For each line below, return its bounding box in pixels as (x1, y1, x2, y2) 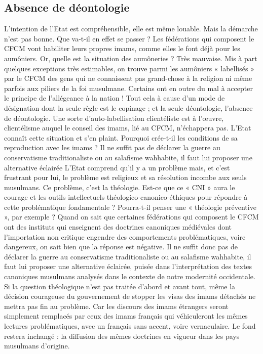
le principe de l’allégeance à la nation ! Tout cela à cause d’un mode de (4, 93, 225, 103)
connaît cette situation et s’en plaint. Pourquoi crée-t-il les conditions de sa (4, 132, 238, 143)
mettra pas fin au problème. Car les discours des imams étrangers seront (4, 300, 229, 311)
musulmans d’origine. (4, 340, 70, 351)
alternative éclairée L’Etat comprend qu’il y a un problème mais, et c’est (4, 162, 230, 172)
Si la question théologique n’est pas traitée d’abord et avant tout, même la (4, 281, 236, 291)
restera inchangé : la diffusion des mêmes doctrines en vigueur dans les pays (4, 330, 240, 341)
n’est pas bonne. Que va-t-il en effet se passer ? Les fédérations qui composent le (4, 33, 254, 43)
